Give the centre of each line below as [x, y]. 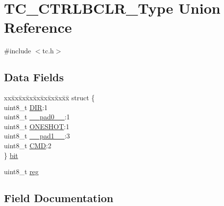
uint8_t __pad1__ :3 [37, 136]
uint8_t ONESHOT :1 [37, 126]
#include [18, 51]
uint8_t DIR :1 [26, 107]
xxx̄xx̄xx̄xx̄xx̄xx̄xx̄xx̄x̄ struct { [50, 98]
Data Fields [34, 77]
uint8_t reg [21, 172]
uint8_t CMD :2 [28, 146]
